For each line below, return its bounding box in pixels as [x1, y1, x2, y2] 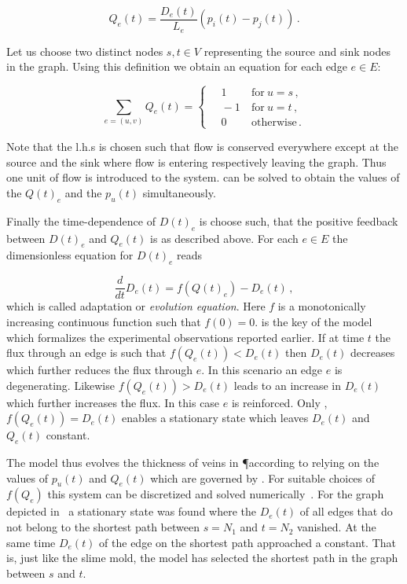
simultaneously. [142, 185, 216, 201]
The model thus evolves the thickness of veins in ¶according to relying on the [6, 454, 379, 471]
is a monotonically [277, 298, 366, 314]
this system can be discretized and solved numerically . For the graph [47, 486, 384, 502]
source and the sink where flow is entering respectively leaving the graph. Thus [6, 153, 387, 170]
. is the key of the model [255, 313, 372, 329]
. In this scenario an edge [201, 362, 323, 378]
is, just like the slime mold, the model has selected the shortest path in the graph [6, 549, 398, 566]
